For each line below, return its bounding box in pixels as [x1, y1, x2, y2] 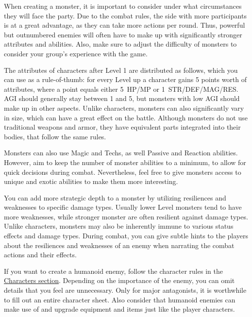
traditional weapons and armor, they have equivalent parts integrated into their [4, 122, 241, 132]
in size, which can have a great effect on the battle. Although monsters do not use [4, 112, 248, 122]
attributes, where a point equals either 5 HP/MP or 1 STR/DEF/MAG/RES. [4, 83, 238, 94]
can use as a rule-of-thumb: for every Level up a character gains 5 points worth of [4, 74, 247, 84]
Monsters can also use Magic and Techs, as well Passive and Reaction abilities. [4, 148, 238, 158]
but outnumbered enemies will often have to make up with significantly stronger [4, 29, 242, 39]
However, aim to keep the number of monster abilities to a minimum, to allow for [4, 157, 246, 167]
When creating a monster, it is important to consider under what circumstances [4, 1, 242, 11]
